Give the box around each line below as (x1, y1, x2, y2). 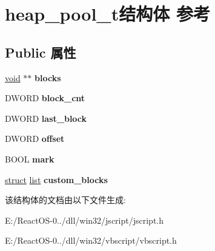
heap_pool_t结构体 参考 (5, 1, 210, 26)
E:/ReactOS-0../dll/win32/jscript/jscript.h (5, 213, 164, 226)
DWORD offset (5, 132, 65, 145)
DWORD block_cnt (5, 92, 85, 104)
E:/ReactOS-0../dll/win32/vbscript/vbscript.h (5, 234, 177, 247)
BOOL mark (5, 152, 55, 165)
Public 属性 (5, 42, 76, 61)
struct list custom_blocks (5, 173, 108, 186)
